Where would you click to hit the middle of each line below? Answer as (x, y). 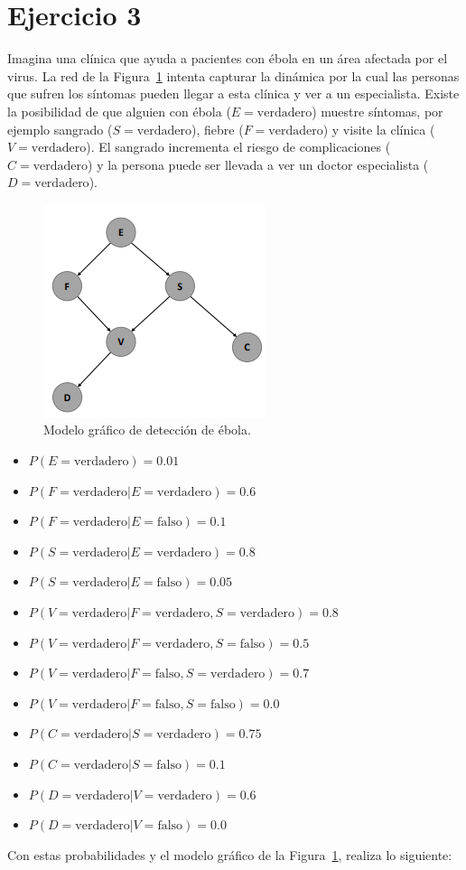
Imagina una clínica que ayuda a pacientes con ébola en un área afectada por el (228, 58)
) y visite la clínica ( (379, 129)
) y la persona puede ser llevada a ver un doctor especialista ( (258, 164)
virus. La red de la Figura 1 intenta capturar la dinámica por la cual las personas (233, 75)
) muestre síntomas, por (377, 111)
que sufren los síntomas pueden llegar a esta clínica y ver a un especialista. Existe (233, 94)
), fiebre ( (218, 129)
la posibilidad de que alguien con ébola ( (119, 111)
